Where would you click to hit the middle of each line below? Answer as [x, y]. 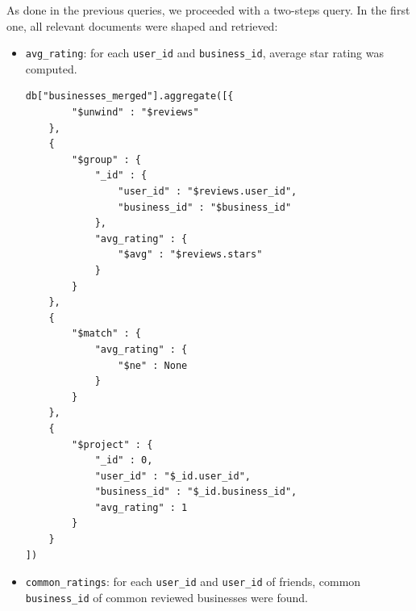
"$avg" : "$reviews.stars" [190, 255]
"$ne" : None [153, 365]
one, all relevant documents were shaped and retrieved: [142, 25]
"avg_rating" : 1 [141, 507]
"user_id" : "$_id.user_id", [173, 476]
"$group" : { [106, 159]
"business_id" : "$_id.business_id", [196, 492]
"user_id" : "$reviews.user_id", [208, 191]
